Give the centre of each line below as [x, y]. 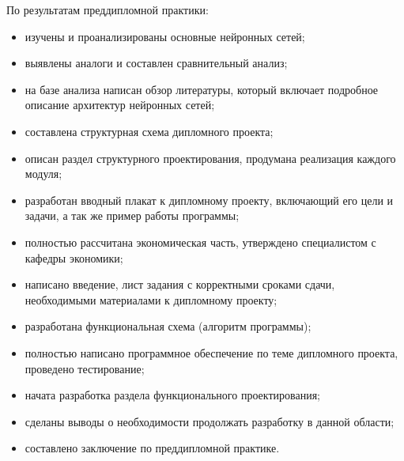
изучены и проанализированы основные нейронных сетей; [165, 36]
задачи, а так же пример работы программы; [132, 215]
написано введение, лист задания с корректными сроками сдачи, [180, 284]
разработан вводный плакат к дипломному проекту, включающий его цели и [209, 200]
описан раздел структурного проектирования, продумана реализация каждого [210, 158]
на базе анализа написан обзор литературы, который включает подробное [202, 89]
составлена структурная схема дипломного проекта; [149, 131]
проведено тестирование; [85, 368]
